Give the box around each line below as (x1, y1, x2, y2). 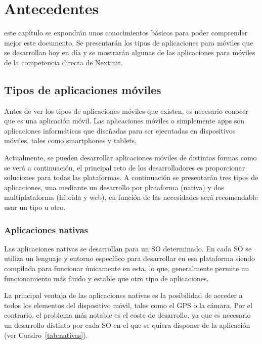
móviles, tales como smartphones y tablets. (4, 135, 137, 146)
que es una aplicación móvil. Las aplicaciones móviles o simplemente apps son (4, 115, 245, 126)
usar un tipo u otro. (4, 202, 66, 212)
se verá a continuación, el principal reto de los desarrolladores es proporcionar (4, 162, 245, 173)
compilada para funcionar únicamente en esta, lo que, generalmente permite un (4, 263, 249, 274)
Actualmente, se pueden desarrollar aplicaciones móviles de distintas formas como (4, 152, 257, 163)
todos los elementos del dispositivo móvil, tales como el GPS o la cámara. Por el (4, 299, 252, 310)
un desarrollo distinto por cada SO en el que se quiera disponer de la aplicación (4, 320, 250, 330)
